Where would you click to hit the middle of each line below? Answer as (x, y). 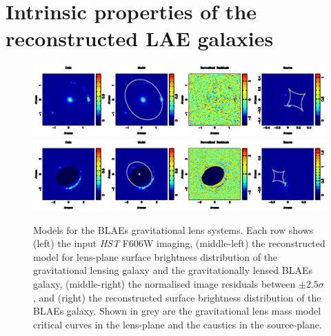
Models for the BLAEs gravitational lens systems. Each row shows (173, 229)
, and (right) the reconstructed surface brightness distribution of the (177, 297)
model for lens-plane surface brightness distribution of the (156, 256)
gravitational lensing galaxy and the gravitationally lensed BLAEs (173, 270)
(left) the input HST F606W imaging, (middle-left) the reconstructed (179, 243)
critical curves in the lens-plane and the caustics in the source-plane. (178, 324)
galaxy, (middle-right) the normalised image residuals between (164, 284)
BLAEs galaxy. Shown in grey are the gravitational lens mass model (177, 311)
